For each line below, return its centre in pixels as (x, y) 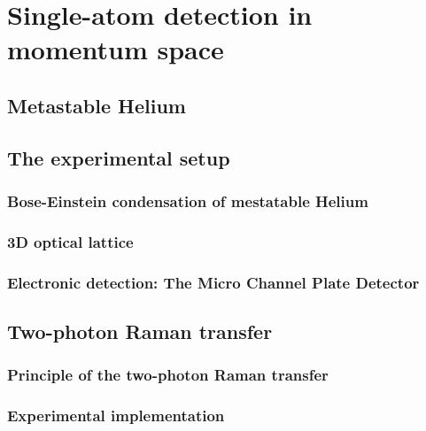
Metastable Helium (97, 105)
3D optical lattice (70, 241)
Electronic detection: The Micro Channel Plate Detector (213, 282)
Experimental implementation (116, 416)
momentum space (116, 49)
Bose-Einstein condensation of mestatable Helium (188, 201)
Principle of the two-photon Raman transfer (168, 375)
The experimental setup (119, 157)
